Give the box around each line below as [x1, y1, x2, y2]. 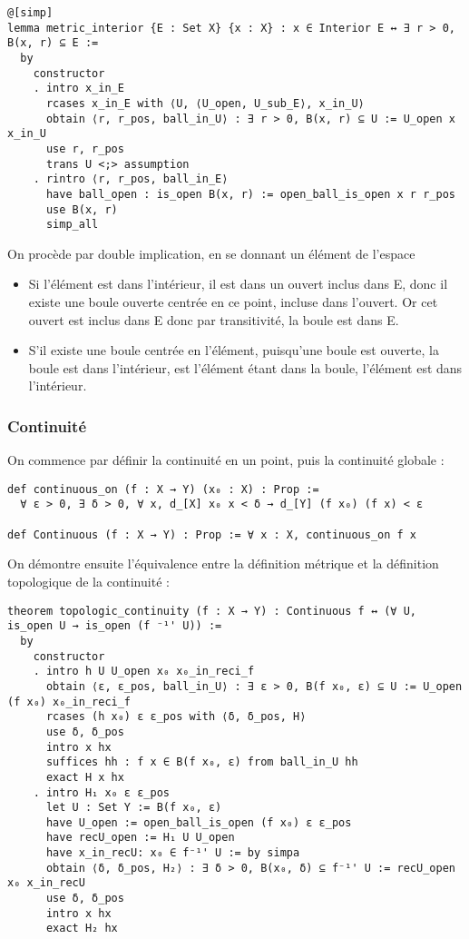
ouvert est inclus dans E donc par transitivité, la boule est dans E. [28, 310, 399, 329]
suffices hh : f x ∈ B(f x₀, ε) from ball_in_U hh [45, 756, 358, 769]
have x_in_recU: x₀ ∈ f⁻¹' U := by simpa [45, 846, 300, 860]
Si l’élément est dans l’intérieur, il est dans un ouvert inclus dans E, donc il [28, 274, 448, 293]
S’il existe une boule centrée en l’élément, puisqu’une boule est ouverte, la [28, 341, 439, 360]
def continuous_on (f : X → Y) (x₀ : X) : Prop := [7, 482, 319, 496]
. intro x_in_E [33, 82, 124, 95]
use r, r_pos [45, 142, 124, 155]
